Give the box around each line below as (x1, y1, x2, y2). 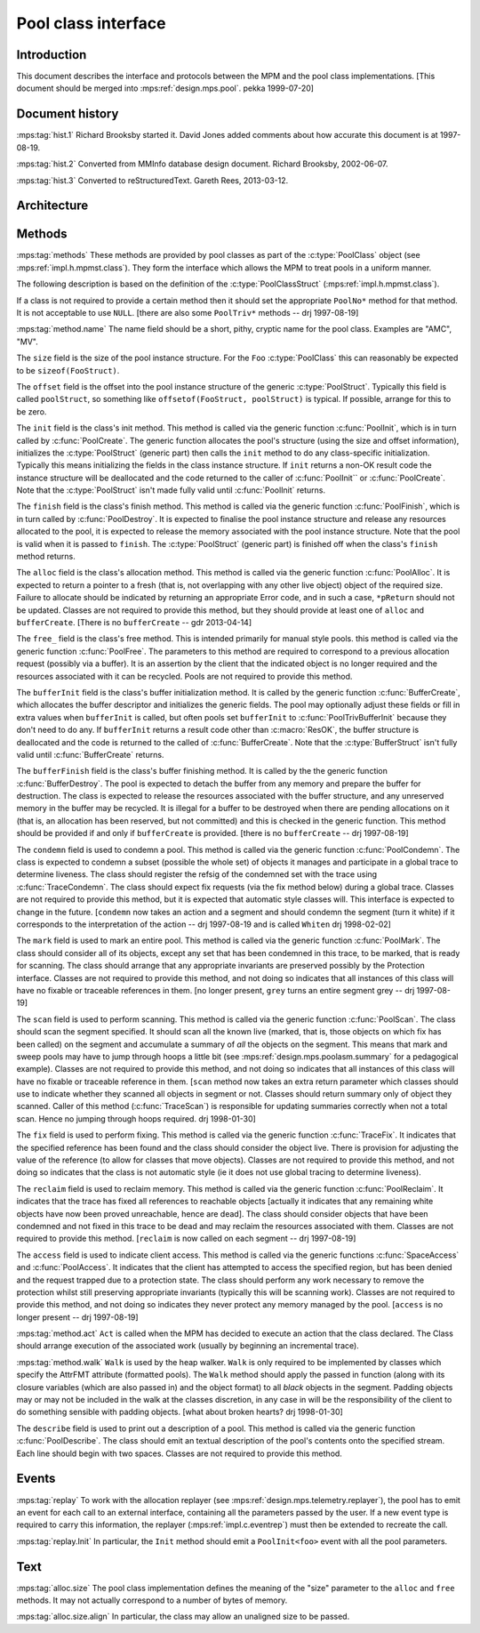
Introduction (16, 47, 87, 62)
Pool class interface (16, 13, 166, 33)
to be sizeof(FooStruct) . (16, 365, 120, 375)
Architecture (16, 198, 89, 213)
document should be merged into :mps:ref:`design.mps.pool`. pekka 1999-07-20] (16, 83, 315, 93)
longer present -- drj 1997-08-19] (16, 1312, 139, 1323)
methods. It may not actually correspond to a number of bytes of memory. (16, 1595, 288, 1605)
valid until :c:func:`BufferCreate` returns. (16, 749, 164, 760)
